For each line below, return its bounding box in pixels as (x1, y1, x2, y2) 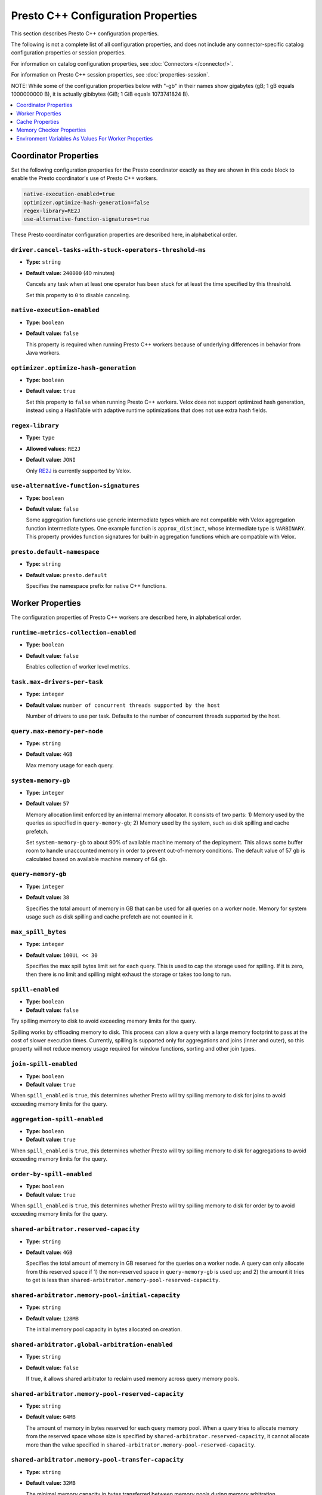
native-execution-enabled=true (23, 191, 116, 197)
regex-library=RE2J (23, 207, 80, 214)
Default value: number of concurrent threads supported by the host (26, 701, 221, 709)
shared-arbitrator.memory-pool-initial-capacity (11, 1291, 181, 1299)
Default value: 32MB (26, 1479, 76, 1487)
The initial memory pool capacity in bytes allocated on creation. (26, 1325, 182, 1333)
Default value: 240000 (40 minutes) (26, 269, 115, 276)
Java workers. (26, 349, 61, 356)
